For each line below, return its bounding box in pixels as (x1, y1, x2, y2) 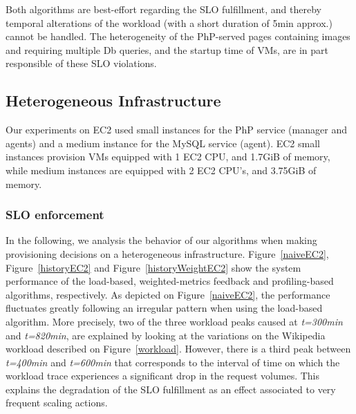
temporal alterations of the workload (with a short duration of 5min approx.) (6, 15, 332, 30)
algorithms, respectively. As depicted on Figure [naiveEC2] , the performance (6, 287, 330, 301)
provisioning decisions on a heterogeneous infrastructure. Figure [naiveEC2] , (6, 246, 329, 261)
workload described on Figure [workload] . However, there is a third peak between (6, 341, 351, 356)
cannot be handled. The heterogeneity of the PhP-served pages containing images (6, 29, 350, 44)
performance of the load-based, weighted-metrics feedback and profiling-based (6, 274, 334, 288)
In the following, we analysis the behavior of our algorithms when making (6, 233, 317, 247)
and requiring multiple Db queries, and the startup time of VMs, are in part (6, 42, 328, 57)
